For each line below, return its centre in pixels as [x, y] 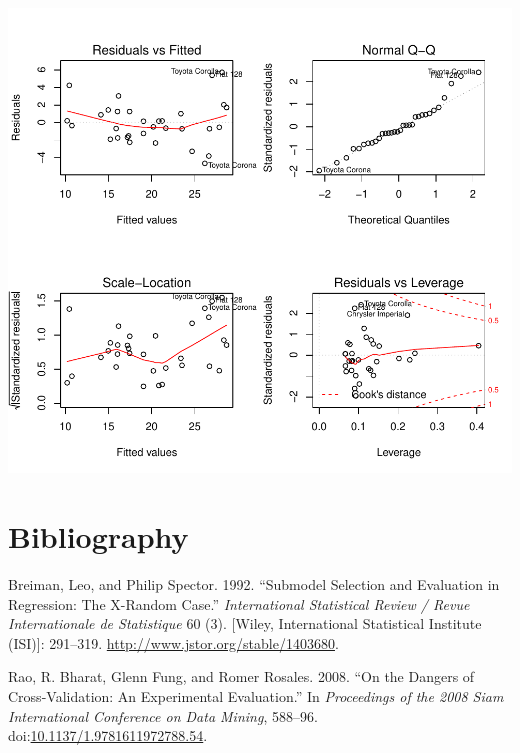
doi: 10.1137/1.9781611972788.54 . [108, 735]
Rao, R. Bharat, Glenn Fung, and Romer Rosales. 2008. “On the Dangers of [241, 676]
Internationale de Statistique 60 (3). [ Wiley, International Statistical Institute [245, 623]
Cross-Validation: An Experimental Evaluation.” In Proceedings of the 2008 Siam [256, 695]
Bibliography [98, 536]
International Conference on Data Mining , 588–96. [163, 715]
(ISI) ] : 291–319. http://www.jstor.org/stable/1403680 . [173, 642]
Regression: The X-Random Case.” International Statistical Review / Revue [239, 603]
